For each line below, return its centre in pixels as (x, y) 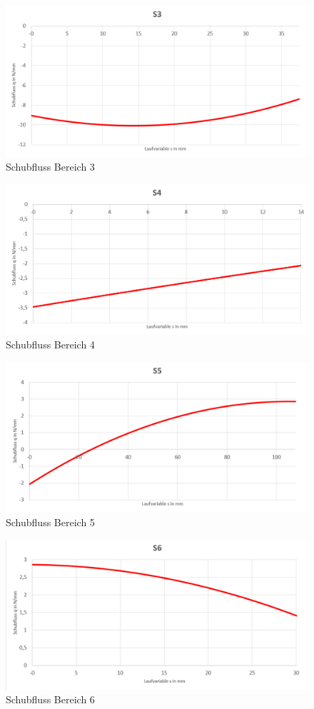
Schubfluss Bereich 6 (50, 699)
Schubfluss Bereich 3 (50, 167)
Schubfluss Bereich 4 (50, 345)
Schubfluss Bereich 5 (50, 522)
